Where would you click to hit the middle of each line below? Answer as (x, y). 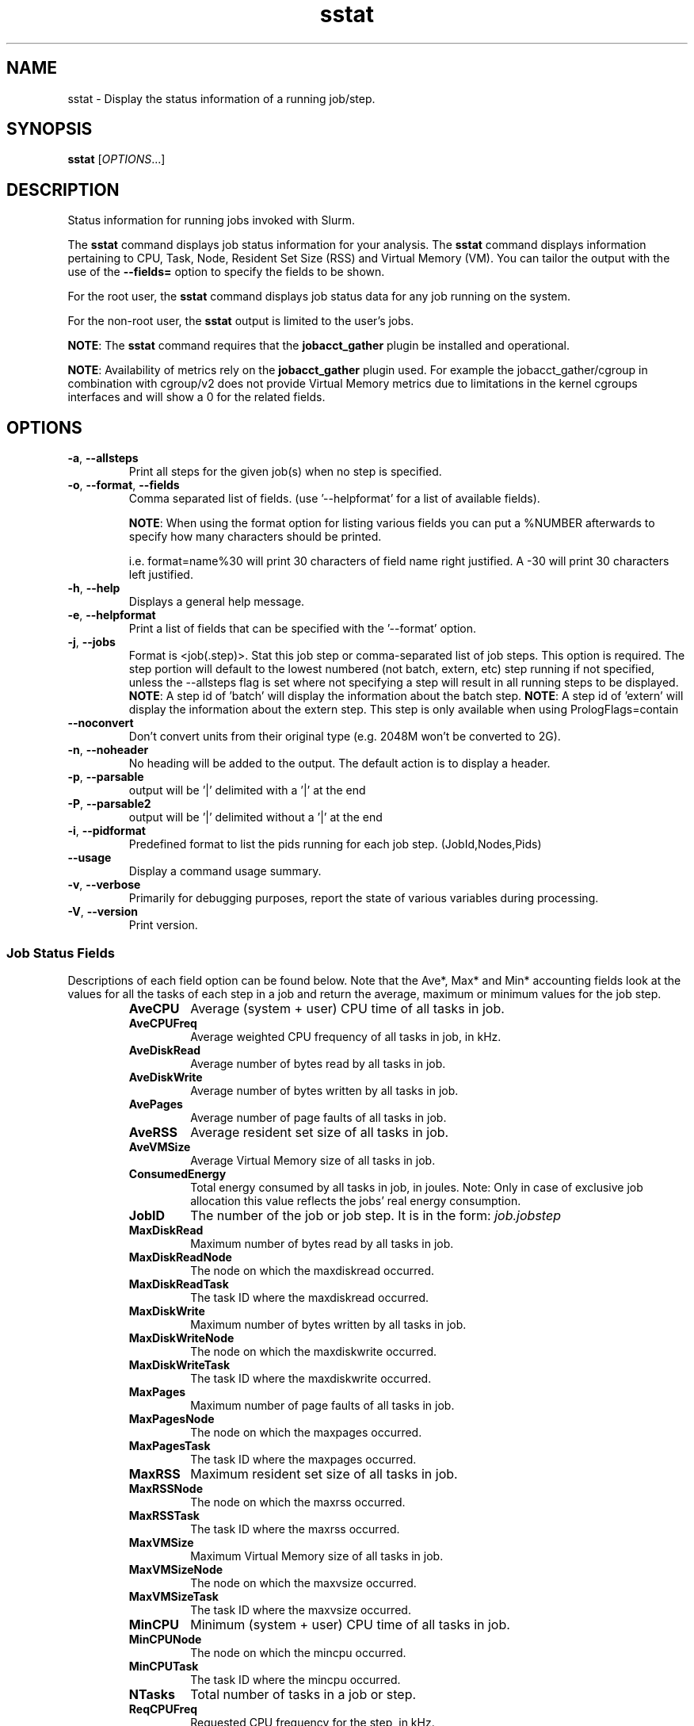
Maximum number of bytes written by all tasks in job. (328, 1324)
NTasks (152, 1694)
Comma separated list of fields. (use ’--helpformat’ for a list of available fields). (334, 499)
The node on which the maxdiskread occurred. (313, 1270)
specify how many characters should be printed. (255, 537)
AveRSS (153, 1132)
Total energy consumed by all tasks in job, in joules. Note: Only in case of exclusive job (417, 1187)
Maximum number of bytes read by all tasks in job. (322, 1243)
